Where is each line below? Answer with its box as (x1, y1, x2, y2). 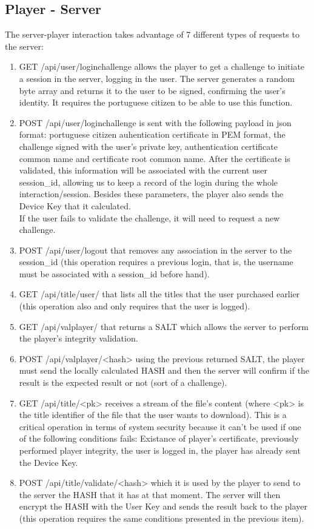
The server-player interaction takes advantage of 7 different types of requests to (5, 28, 299, 41)
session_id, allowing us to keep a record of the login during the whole (19, 175, 278, 188)
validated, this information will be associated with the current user (19, 164, 268, 177)
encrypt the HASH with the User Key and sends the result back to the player (19, 500, 308, 513)
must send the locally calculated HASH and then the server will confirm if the (19, 364, 310, 377)
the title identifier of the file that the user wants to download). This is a (19, 408, 287, 421)
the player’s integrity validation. (19, 332, 138, 345)
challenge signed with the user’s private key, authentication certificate (19, 140, 278, 152)
